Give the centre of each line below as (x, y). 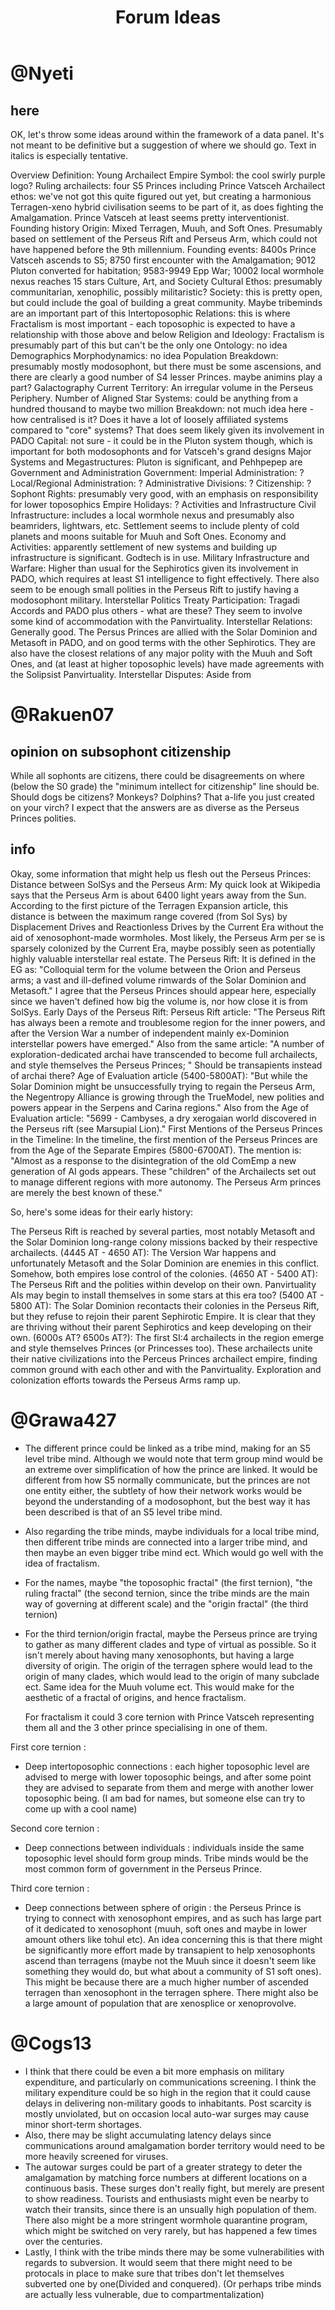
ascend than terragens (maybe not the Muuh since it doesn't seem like (170, 1960)
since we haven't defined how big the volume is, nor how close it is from (159, 1001)
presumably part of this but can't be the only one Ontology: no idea (149, 345)
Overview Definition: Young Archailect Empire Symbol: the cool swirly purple (168, 175)
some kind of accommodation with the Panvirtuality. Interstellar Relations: (161, 621)
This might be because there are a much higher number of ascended (166, 1982)
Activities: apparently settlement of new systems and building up (143, 547)
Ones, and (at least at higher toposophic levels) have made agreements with (167, 664)
